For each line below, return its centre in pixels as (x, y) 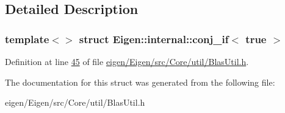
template (27, 39)
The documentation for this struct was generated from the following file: (140, 82)
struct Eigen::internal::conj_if (154, 39)
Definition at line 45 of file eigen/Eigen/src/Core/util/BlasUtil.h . (127, 61)
